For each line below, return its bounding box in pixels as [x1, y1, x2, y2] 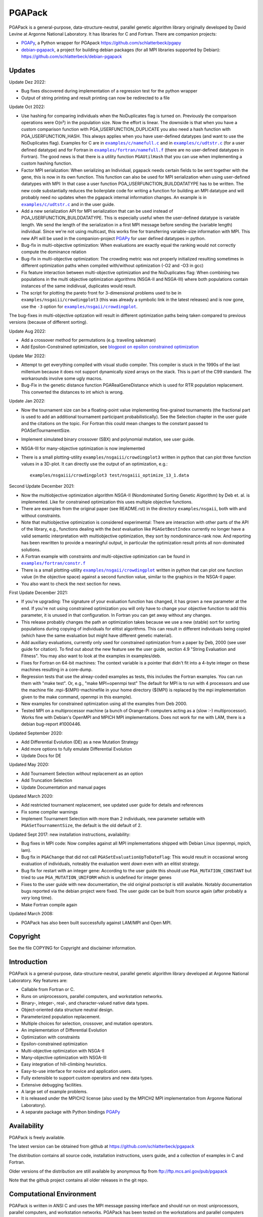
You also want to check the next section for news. [21, 581, 122, 587]
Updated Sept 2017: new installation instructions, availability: [9, 831, 131, 837]
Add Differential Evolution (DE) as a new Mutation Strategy [21, 739, 139, 745]
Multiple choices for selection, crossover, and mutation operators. [21, 1020, 153, 1027]
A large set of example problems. [21, 1088, 88, 1094]
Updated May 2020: [9, 762, 50, 768]
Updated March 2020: [9, 793, 54, 799]
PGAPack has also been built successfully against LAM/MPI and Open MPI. [21, 920, 172, 925]
